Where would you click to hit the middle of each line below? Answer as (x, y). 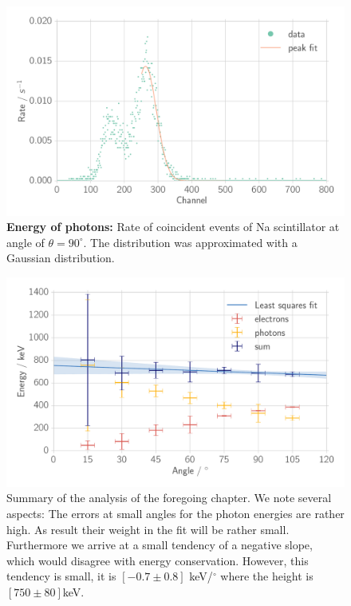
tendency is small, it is (61, 576)
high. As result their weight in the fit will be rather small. (148, 529)
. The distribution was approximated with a (190, 242)
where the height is (267, 576)
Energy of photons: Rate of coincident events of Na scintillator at (173, 227)
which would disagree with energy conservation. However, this (158, 560)
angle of (26, 242)
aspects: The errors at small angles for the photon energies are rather (175, 513)
